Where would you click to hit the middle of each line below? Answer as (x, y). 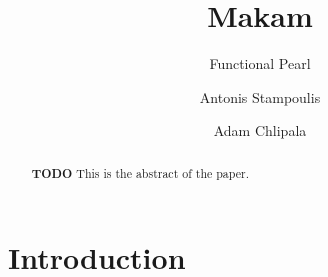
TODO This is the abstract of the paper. (140, 173)
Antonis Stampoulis (260, 96)
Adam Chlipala (260, 130)
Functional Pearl (260, 63)
